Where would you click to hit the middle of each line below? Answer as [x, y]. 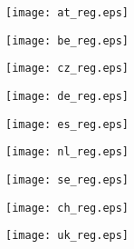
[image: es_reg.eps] [67, 124]
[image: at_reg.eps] [67, 13]
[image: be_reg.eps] [67, 40]
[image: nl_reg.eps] [67, 152]
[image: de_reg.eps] [67, 96]
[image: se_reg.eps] [67, 179]
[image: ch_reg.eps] [67, 208]
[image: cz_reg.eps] [67, 69]
